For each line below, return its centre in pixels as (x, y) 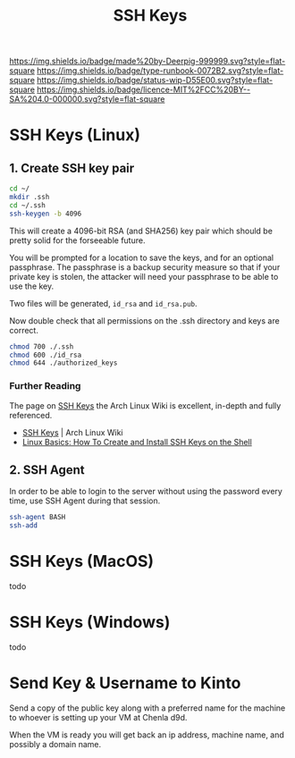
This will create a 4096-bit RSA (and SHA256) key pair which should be (141, 231)
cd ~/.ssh (28, 205)
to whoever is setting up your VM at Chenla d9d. (98, 717)
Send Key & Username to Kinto (125, 683)
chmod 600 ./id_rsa (46, 355)
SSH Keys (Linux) (75, 135)
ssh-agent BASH (38, 518)
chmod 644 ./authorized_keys (63, 363)
